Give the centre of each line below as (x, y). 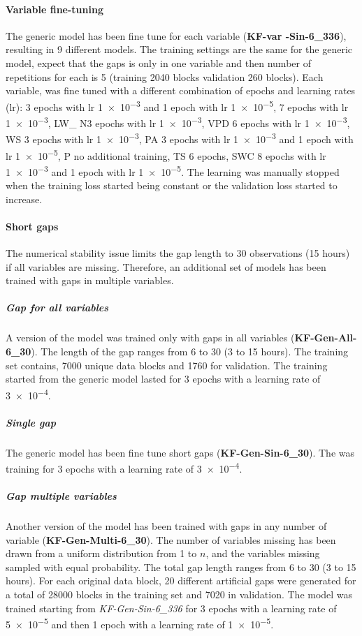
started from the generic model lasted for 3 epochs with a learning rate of (163, 379)
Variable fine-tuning (55, 9)
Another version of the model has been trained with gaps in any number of (166, 525)
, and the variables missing (263, 553)
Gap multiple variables (61, 495)
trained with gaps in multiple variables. (90, 280)
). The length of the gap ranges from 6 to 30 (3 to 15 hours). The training (190, 351)
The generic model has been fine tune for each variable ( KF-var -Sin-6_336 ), (176, 35)
